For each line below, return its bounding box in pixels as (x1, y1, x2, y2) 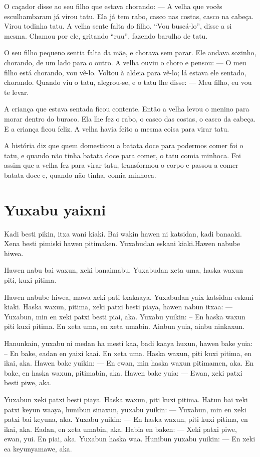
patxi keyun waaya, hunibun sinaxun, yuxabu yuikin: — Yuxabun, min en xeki (4, 404, 246, 414)
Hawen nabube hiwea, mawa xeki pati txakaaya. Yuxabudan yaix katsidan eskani (4, 291, 253, 302)
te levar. (4, 86, 29, 97)
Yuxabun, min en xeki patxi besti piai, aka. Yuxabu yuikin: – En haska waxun (4, 311, 245, 321)
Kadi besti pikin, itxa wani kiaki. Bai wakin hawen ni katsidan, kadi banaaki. (4, 228, 242, 239)
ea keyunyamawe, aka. (4, 443, 72, 453)
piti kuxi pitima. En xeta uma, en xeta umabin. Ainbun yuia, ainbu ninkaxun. (4, 321, 245, 331)
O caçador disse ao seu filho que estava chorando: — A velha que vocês (4, 1, 222, 11)
